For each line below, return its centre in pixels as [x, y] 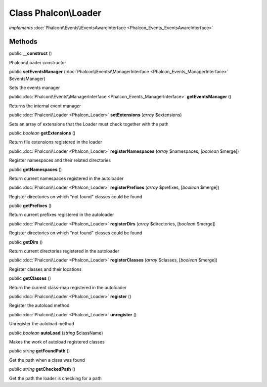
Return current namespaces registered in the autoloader [66, 178]
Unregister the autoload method [42, 324]
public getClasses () [30, 278]
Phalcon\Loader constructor [38, 62]
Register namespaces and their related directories [60, 160]
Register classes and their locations [45, 269]
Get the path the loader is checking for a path [55, 378]
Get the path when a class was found [47, 360]
